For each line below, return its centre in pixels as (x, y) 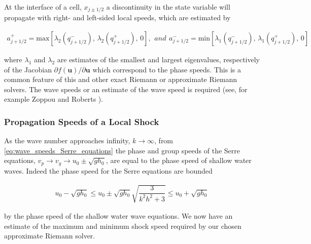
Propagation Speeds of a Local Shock (82, 121)
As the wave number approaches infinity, (67, 140)
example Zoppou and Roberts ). (54, 99)
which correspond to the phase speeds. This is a (167, 69)
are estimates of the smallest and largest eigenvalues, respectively (158, 59)
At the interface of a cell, (43, 7)
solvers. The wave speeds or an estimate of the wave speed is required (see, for (126, 89)
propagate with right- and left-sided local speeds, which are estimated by (117, 17)
